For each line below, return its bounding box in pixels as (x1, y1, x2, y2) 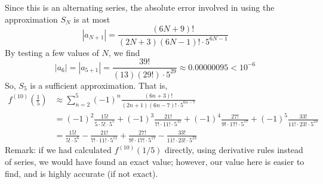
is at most (73, 13, 110, 25)
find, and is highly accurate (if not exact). (5, 167, 158, 179)
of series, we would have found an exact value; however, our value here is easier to (5, 155, 304, 168)
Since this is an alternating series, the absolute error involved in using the (5, 1, 275, 13)
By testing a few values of (5, 46, 99, 58)
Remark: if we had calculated (5, 144, 112, 156)
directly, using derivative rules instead (165, 144, 303, 156)
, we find (108, 46, 140, 58)
